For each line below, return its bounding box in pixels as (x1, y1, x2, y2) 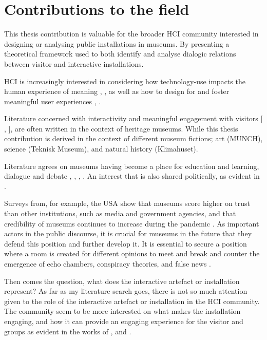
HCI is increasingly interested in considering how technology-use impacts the (4, 75, 245, 86)
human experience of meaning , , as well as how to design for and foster (4, 86, 230, 97)
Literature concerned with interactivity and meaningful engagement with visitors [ (4, 113, 263, 124)
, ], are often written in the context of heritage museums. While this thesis (4, 123, 238, 134)
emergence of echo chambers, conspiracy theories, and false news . (4, 258, 211, 269)
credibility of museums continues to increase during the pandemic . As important (4, 218, 259, 229)
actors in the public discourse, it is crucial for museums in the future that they (4, 228, 252, 239)
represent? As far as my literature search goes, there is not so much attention (4, 286, 247, 296)
